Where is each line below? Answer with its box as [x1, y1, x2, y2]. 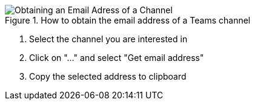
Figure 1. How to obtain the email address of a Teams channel [5, 15, 251, 25]
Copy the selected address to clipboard [29, 71, 187, 81]
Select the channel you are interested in [29, 34, 188, 44]
